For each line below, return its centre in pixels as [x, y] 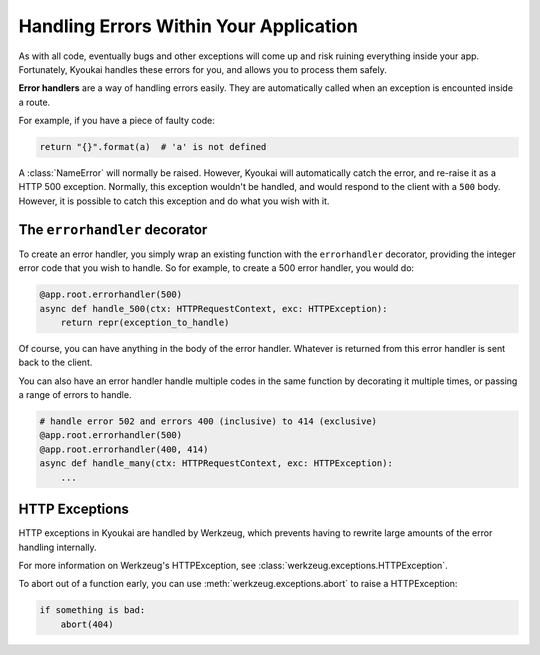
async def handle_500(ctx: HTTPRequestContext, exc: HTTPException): [213, 308]
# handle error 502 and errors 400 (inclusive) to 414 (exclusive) [208, 421]
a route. [34, 102]
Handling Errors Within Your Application [188, 26]
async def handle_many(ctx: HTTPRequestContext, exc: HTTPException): [216, 463]
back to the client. [55, 362]
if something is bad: [92, 610]
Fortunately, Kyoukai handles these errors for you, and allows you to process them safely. [202, 69]
